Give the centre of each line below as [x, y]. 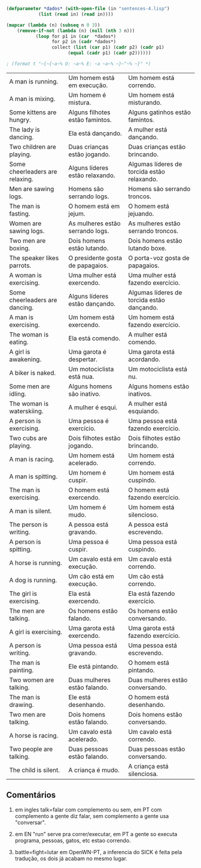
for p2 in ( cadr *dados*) [84, 42]
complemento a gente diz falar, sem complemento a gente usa [92, 816]
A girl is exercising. [36, 632]
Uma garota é [87, 351]
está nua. [81, 377]
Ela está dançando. [95, 133]
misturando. [145, 102]
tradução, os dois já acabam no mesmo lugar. [71, 858]
